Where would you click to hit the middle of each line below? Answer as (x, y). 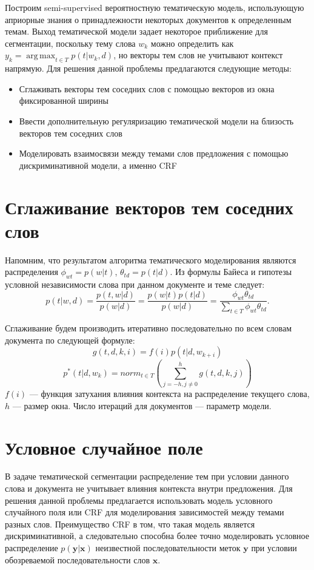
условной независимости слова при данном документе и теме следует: (135, 284)
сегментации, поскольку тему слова (70, 43)
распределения (32, 272)
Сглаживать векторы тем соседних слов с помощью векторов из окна (147, 88)
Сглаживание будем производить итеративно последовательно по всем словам (149, 328)
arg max (41, 56)
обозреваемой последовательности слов (78, 559)
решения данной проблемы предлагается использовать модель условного (139, 500)
